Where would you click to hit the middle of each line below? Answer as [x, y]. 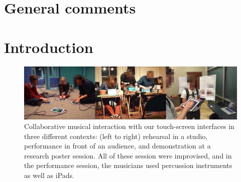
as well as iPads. [49, 175]
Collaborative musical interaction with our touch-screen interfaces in [129, 126]
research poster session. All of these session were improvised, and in [128, 155]
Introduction [49, 47]
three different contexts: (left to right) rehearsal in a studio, [116, 136]
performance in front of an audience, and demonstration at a [117, 146]
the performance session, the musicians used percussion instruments [128, 165]
